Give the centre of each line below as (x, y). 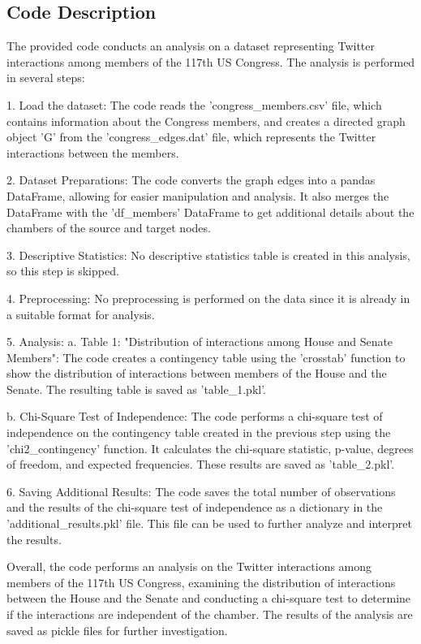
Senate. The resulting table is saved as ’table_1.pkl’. (137, 389)
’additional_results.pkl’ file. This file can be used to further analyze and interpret (209, 523)
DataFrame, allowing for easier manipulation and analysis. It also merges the (198, 195)
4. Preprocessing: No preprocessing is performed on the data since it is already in (208, 298)
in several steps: (46, 78)
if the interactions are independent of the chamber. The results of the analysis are (210, 614)
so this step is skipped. (63, 271)
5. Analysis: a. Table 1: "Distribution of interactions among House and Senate (200, 341)
